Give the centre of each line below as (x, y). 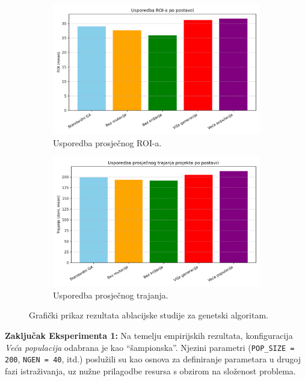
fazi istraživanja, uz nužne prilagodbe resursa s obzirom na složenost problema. (150, 370)
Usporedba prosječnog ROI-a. (107, 142)
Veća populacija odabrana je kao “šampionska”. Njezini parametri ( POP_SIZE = (150, 347)
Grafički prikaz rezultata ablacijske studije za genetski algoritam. (149, 315)
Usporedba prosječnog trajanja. (111, 295)
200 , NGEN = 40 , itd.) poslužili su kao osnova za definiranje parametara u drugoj (153, 359)
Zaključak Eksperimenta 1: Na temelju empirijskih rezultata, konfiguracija (149, 335)
